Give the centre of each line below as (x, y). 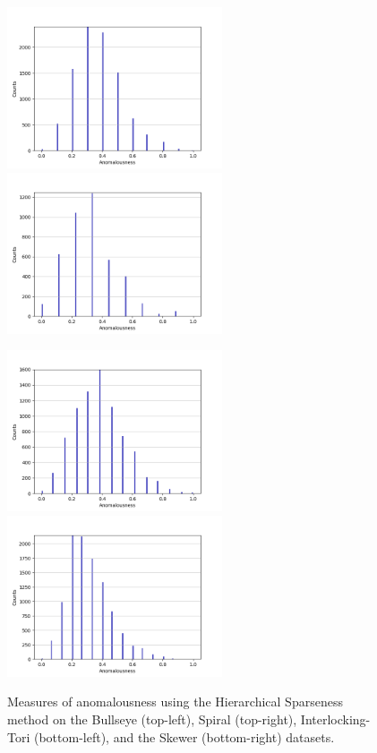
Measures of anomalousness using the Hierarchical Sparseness (175, 702)
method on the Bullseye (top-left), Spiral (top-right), (152, 719)
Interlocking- (335, 719)
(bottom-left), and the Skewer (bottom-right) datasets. (184, 736)
